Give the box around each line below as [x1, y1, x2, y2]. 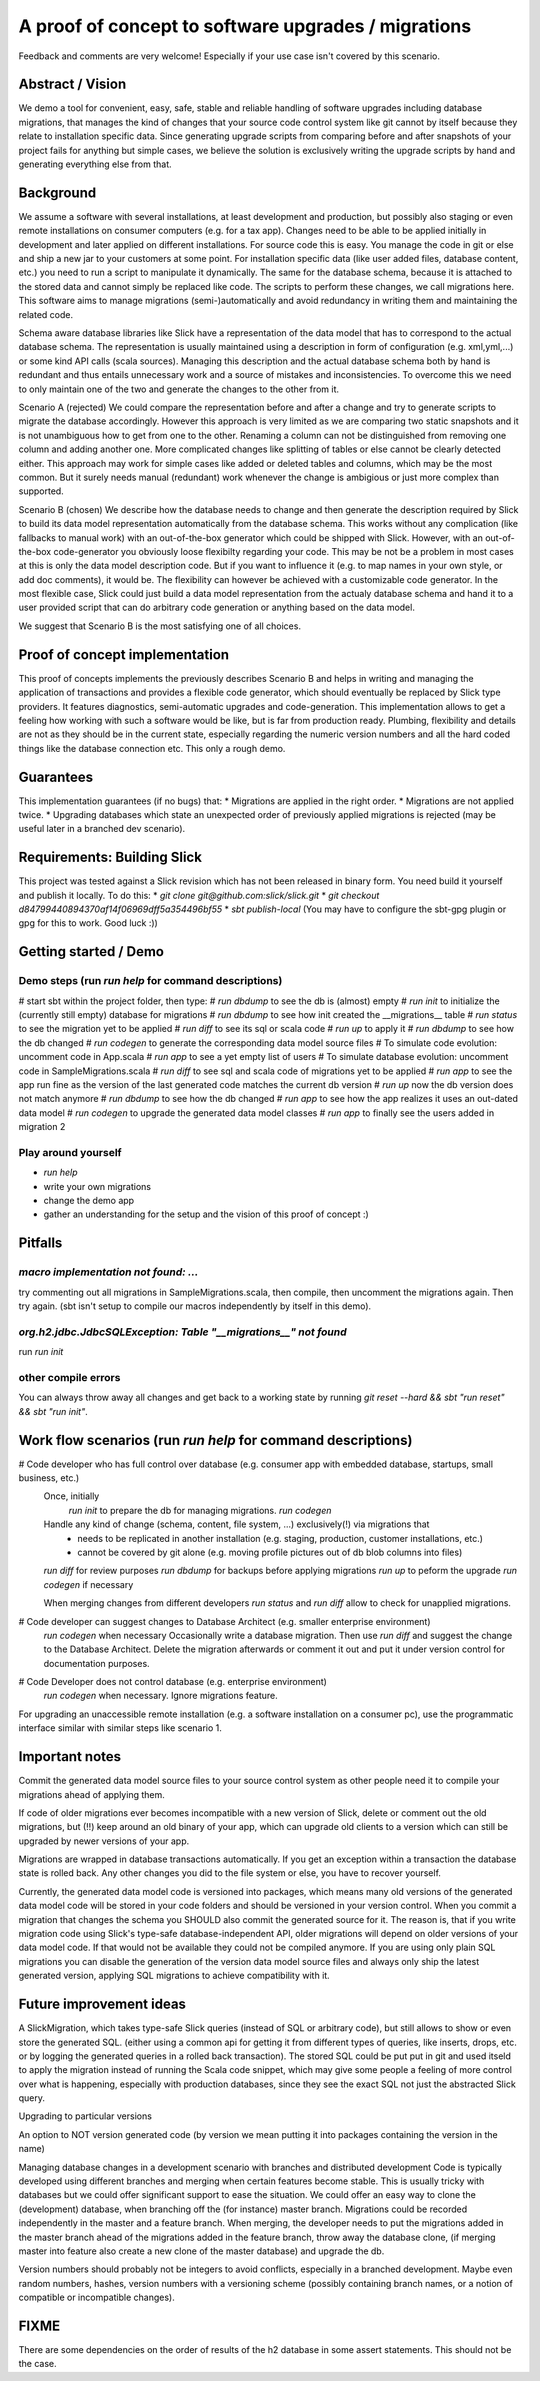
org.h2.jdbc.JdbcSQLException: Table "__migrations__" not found [18, 1325, 347, 1339]
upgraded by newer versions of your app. [18, 1835, 190, 1847]
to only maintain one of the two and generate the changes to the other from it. [18, 383, 340, 395]
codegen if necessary [43, 1578, 134, 1590]
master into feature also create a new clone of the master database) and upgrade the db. [18, 2245, 385, 2257]
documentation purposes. [43, 1657, 150, 1669]
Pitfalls [18, 1235, 63, 1252]
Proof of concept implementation [18, 646, 230, 663]
